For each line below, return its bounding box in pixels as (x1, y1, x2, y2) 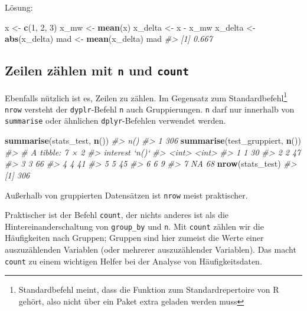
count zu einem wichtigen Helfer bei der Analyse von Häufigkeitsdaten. (5, 254, 262, 267)
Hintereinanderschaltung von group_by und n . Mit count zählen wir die (5, 220, 264, 232)
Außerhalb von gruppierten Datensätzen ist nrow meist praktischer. (5, 188, 248, 201)
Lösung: (5, 1, 33, 13)
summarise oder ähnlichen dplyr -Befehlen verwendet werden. (5, 114, 226, 127)
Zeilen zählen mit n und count (5, 61, 189, 80)
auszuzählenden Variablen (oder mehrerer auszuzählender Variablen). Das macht (5, 243, 296, 256)
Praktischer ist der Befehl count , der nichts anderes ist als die (5, 209, 229, 221)
